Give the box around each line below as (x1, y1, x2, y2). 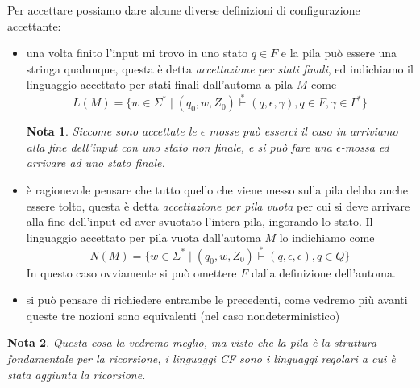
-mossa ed (340, 138, 389, 155)
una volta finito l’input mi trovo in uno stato (26, 44, 248, 61)
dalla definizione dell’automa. (251, 264, 396, 281)
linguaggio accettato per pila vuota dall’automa (26, 228, 261, 245)
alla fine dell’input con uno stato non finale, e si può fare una (26, 138, 332, 155)
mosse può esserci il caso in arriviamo (209, 123, 398, 140)
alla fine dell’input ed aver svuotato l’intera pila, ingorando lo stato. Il (26, 213, 373, 230)
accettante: (7, 17, 61, 34)
